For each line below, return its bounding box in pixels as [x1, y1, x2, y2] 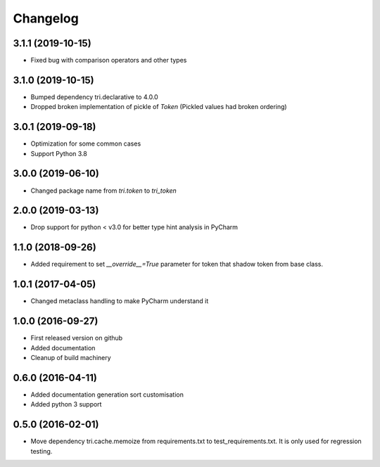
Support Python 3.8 [30, 149, 87, 158]
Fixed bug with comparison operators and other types [30, 56, 187, 65]
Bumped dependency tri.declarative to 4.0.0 [30, 92, 158, 101]
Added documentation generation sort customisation [30, 390, 184, 399]
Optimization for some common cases [30, 139, 141, 148]
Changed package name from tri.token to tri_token [30, 186, 177, 195]
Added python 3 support [30, 400, 102, 409]
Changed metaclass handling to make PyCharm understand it [30, 297, 209, 305]
